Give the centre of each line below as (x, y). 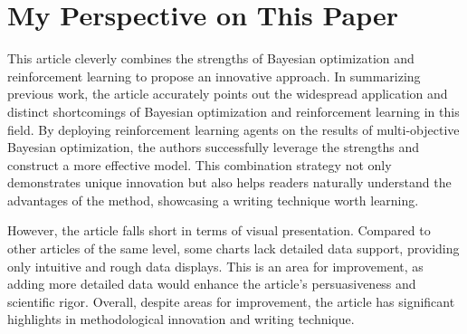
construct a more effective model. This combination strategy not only (200, 164)
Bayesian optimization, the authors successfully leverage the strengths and (214, 147)
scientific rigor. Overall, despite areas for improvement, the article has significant (231, 301)
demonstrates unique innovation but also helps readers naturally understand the (229, 182)
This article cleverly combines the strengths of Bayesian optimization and (211, 58)
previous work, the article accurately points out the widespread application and (228, 94)
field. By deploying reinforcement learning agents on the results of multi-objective (233, 129)
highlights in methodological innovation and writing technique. (181, 319)
